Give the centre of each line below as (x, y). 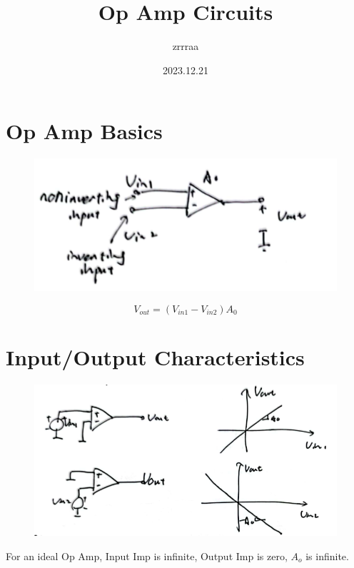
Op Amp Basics (84, 131)
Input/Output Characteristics (155, 356)
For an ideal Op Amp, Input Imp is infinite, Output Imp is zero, (147, 556)
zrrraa (186, 46)
